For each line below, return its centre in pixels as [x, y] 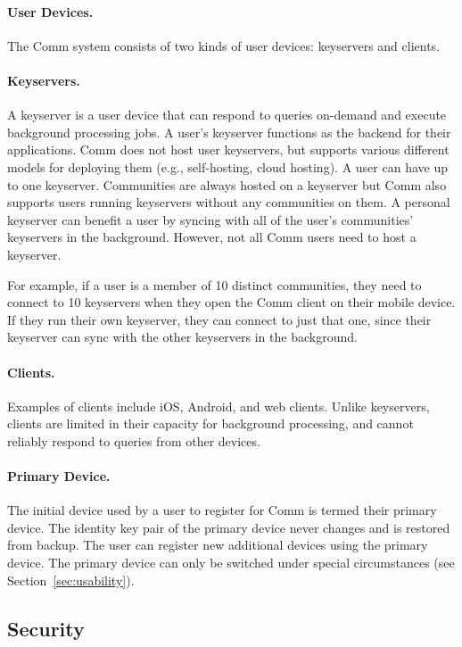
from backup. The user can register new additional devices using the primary [218, 545]
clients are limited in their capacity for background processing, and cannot [210, 423]
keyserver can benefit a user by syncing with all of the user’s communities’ [210, 219]
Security [46, 628]
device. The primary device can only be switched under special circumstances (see [231, 563]
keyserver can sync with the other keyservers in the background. [182, 337]
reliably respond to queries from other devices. [134, 440]
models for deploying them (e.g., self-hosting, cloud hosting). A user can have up [227, 166]
